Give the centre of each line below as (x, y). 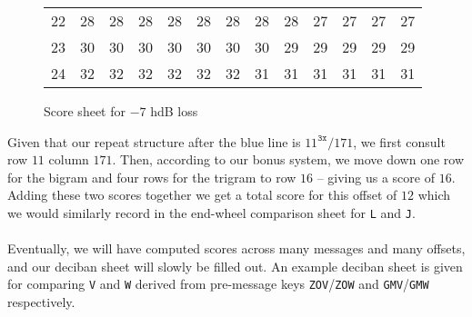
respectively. (41, 302)
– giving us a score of (376, 177)
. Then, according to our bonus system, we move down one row (288, 159)
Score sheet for (85, 111)
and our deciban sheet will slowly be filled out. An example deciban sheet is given (235, 266)
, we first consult (399, 141)
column (69, 159)
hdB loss (174, 111)
